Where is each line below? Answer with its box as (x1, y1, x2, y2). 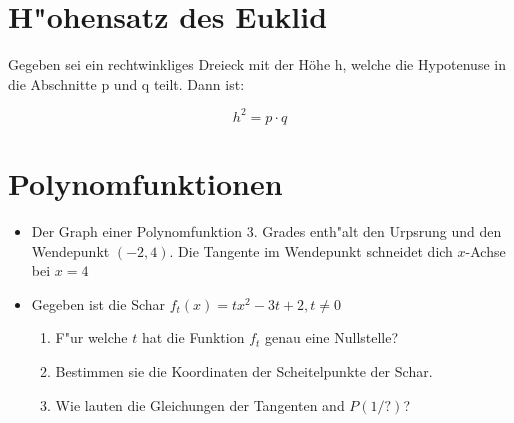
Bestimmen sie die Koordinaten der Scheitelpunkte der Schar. (55, 360, 433, 381)
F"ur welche (55, 327, 128, 348)
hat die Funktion (141, 327, 245, 348)
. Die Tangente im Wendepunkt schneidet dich (169, 240, 453, 261)
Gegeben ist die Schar (31, 293, 166, 314)
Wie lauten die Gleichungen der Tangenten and (55, 394, 345, 415)
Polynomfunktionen (8, 163, 283, 203)
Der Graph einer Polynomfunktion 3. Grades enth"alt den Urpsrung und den (31, 220, 502, 241)
